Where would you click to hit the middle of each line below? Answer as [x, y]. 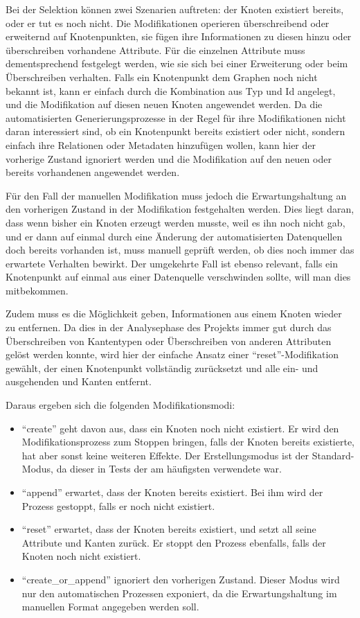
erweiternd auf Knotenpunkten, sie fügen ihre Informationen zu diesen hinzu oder [179, 36]
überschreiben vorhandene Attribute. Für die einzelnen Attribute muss [155, 50]
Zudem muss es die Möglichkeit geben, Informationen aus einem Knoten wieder [174, 314]
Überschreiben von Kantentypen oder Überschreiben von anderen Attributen [169, 341]
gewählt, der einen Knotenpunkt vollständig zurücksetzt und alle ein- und [162, 368]
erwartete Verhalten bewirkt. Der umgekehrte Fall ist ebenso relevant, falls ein [172, 263]
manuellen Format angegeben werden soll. [110, 607]
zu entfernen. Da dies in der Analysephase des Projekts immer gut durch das [169, 327]
